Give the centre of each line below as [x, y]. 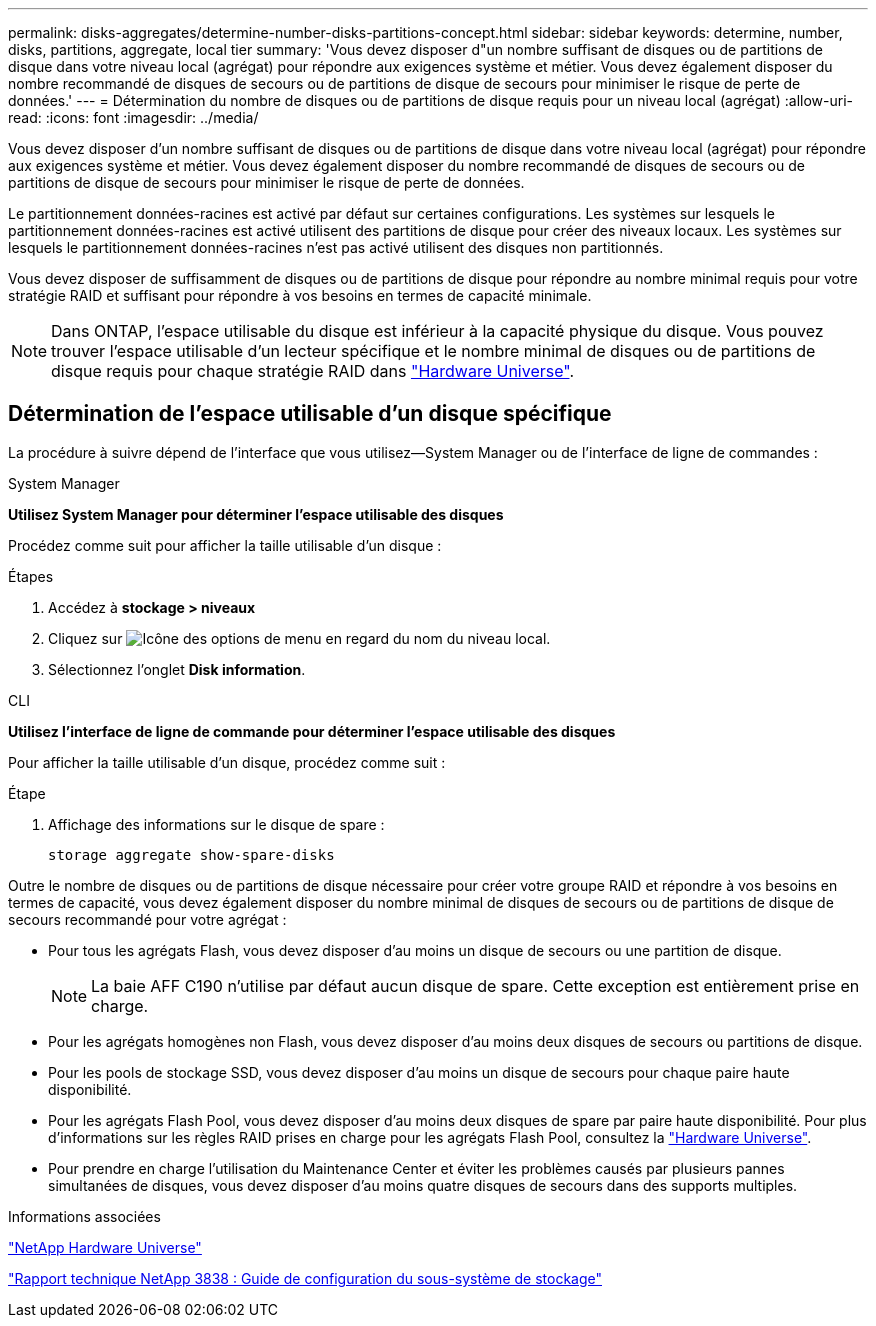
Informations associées [84, 1216]
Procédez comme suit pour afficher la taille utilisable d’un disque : [225, 545]
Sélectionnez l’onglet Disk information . [177, 669]
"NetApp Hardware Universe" [105, 1247]
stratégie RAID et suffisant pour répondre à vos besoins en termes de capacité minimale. [300, 295]
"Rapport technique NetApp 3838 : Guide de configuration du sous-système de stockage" [305, 1278]
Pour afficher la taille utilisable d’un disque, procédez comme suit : [227, 762]
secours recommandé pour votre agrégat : [147, 919]
